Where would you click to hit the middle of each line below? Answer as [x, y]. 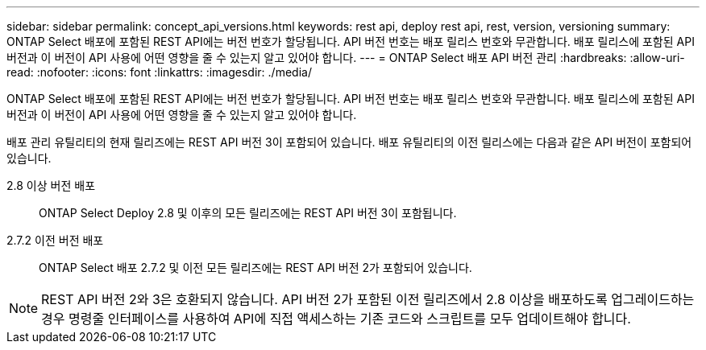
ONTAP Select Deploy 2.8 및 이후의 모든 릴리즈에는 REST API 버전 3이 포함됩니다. [248, 213]
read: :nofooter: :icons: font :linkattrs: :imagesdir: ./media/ [159, 72]
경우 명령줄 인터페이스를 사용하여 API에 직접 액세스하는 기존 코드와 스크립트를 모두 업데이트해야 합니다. [336, 319]
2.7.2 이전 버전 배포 [55, 240]
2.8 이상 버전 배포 [51, 185]
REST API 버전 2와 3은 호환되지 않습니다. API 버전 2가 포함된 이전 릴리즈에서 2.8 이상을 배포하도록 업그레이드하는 [368, 299]
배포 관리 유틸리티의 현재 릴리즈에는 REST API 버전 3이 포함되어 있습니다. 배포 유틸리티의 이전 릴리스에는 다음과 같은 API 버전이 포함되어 [349, 142]
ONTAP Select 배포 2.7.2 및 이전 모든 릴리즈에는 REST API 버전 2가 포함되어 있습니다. [255, 268]
